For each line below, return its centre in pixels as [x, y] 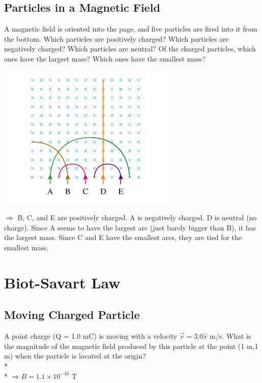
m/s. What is [230, 336]
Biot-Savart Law [62, 282]
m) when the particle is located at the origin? [75, 356]
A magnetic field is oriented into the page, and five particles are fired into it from [131, 29]
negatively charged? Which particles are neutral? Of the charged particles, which [130, 49]
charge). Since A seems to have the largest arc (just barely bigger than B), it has [130, 227]
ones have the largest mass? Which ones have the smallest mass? [105, 58]
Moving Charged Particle [72, 315]
